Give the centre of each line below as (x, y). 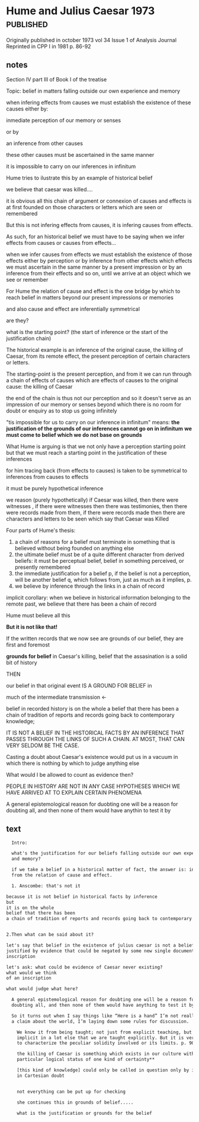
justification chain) (29, 338)
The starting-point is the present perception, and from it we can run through (99, 374)
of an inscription (29, 978)
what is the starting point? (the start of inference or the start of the (87, 332)
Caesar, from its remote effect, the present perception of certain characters (98, 356)
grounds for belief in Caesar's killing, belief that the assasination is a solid (97, 656)
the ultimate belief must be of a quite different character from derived (99, 554)
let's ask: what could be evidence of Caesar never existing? (84, 967)
